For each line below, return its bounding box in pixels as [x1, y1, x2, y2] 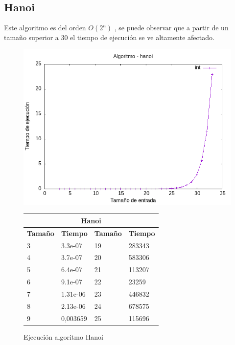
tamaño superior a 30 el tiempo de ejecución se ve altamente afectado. [4, 32, 214, 43]
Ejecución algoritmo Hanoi [23, 331, 103, 342]
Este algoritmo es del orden [4, 22, 86, 33]
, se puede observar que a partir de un [114, 22, 229, 33]
